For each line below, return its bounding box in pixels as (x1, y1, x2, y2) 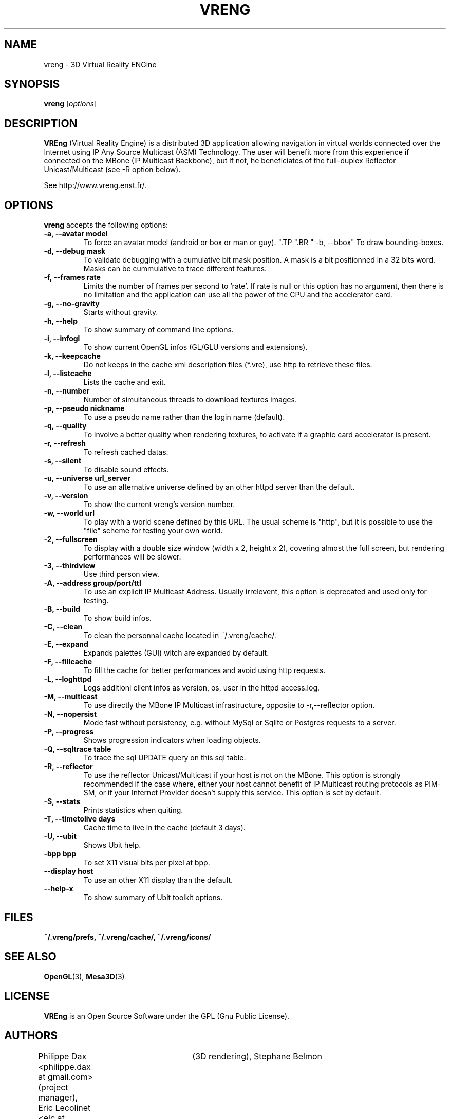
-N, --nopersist (44, 710, 97, 719)
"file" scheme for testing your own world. (83, 526, 223, 535)
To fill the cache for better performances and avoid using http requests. (83, 666, 326, 675)
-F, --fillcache (44, 657, 92, 666)
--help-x (44, 884, 73, 893)
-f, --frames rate (44, 273, 101, 282)
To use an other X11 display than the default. (83, 875, 233, 885)
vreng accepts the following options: (44, 220, 168, 230)
